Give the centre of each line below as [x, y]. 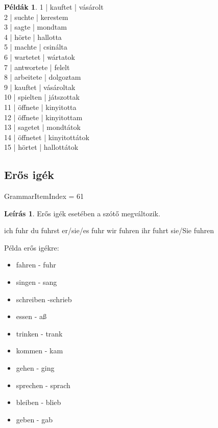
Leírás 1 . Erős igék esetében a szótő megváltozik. [82, 213]
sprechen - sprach [43, 385]
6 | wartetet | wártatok [40, 57]
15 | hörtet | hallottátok [41, 147]
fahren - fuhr [36, 265]
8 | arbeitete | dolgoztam [43, 77]
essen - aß [31, 316]
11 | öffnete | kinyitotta [40, 107]
